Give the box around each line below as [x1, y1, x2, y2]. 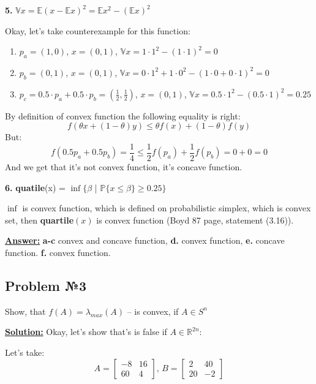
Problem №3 [5, 276, 87, 295]
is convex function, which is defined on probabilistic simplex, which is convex [22, 201, 311, 214]
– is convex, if [127, 304, 179, 317]
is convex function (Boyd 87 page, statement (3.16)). [96, 213, 294, 226]
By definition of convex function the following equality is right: [5, 109, 241, 122]
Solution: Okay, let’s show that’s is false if [5, 325, 167, 338]
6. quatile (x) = [5, 181, 66, 194]
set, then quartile [5, 213, 74, 226]
